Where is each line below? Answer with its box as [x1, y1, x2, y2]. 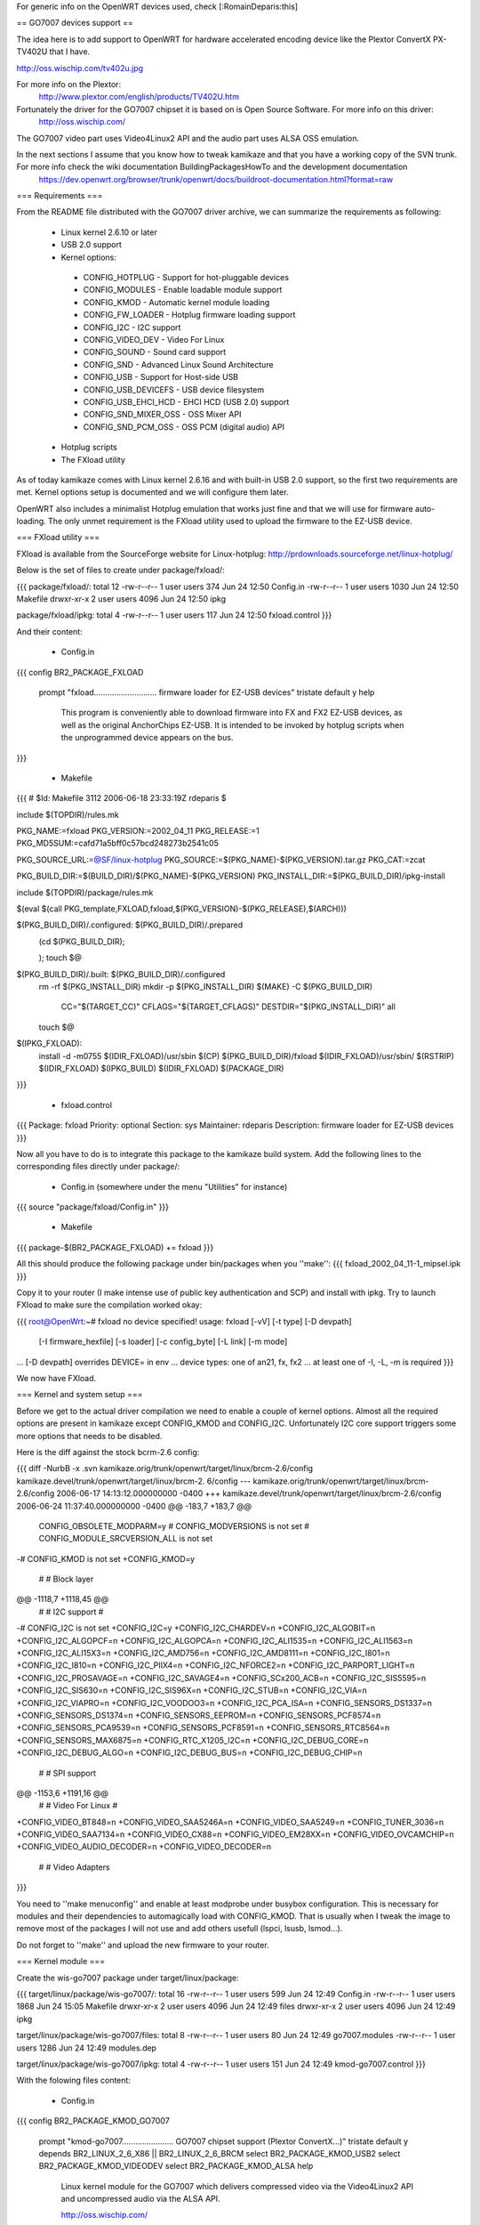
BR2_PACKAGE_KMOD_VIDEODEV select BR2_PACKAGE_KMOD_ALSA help [38, 2161, 314, 2172]
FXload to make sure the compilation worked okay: [16, 1299, 203, 1310]
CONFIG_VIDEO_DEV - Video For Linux [83, 334, 225, 344]
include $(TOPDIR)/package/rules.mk [16, 886, 154, 898]
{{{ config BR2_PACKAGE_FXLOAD [16, 667, 144, 677]
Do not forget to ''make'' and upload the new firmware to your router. [16, 1939, 270, 1950]
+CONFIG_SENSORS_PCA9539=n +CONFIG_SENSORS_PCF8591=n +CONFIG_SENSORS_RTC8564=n [16, 1722, 390, 1733]
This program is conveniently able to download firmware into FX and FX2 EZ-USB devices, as [60, 708, 404, 718]
